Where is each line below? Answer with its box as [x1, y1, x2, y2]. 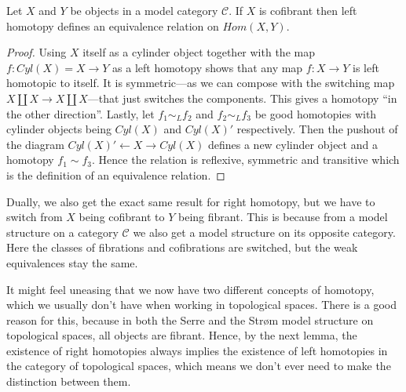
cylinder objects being [6, 121, 112, 137]
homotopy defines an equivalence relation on [6, 17, 219, 34]
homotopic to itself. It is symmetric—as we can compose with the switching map [6, 74, 395, 91]
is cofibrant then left [258, 2, 357, 18]
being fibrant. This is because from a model [178, 209, 388, 225]
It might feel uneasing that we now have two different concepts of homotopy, [6, 281, 375, 297]
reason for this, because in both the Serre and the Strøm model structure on [6, 311, 374, 328]
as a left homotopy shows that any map [112, 59, 303, 75]
